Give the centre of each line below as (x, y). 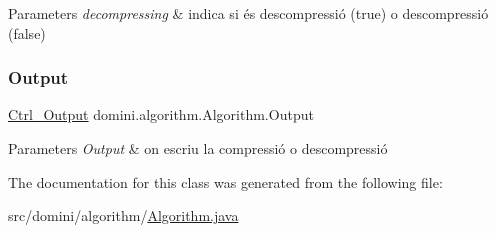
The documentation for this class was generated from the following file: (225, 181)
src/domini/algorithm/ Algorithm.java (123, 215)
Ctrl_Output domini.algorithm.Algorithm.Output (161, 114)
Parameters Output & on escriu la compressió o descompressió (198, 148)
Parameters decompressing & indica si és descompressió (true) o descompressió (248, 13)
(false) (27, 32)
